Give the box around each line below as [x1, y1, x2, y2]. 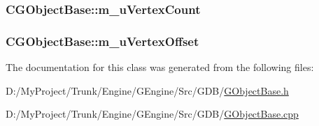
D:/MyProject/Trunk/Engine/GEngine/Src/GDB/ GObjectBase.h [6, 83, 289, 97]
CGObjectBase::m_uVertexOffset [6, 32, 199, 49]
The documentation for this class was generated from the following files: [6, 60, 314, 74]
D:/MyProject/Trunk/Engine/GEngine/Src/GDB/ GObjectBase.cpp [6, 107, 299, 121]
